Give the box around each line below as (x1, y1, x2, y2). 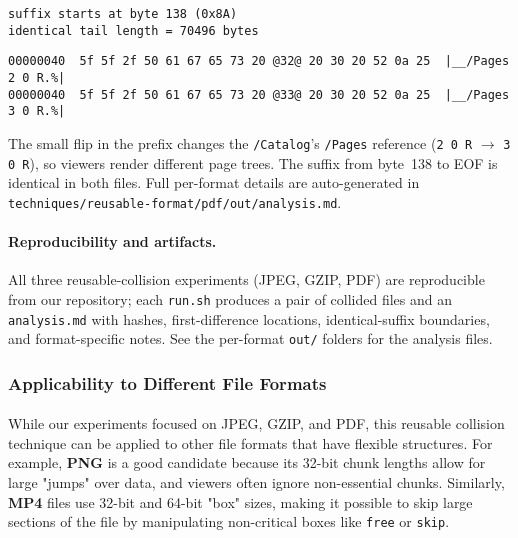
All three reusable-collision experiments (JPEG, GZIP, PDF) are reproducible (8, 269, 485, 290)
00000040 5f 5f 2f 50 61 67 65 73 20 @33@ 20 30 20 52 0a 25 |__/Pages (8, 87, 510, 102)
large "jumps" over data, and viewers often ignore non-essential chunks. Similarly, (8, 472, 505, 493)
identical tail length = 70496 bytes (8, 23, 259, 38)
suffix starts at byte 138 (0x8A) (8, 7, 238, 21)
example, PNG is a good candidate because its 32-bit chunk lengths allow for (8, 452, 486, 473)
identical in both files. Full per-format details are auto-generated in (8, 172, 420, 193)
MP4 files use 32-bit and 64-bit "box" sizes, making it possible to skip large (8, 491, 473, 512)
